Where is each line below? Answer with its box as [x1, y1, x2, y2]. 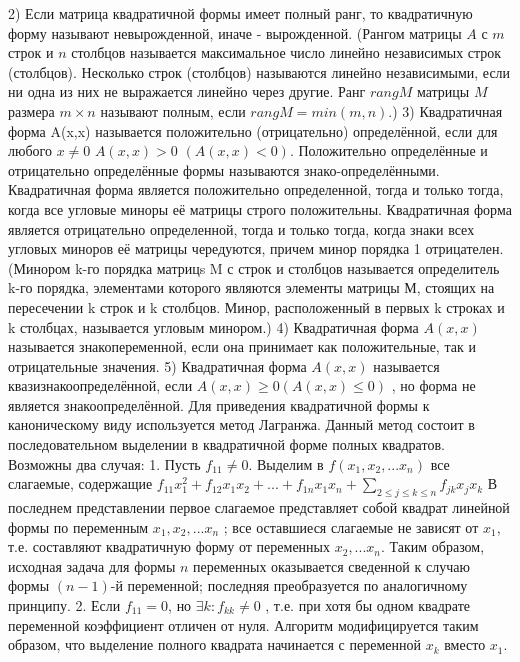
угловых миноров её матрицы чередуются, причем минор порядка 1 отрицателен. [8, 238, 504, 259]
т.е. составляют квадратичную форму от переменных [8, 536, 331, 557]
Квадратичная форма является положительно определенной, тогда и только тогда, [8, 179, 504, 200]
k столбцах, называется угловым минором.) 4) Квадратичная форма [8, 316, 419, 337]
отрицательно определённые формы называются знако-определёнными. [8, 159, 440, 180]
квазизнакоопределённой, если [8, 375, 193, 396]
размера [8, 100, 55, 121]
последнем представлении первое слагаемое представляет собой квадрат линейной [8, 497, 510, 518]
